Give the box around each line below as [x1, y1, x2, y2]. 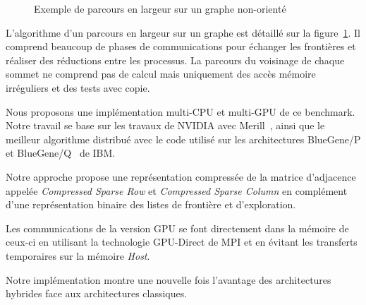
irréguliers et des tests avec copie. [6, 80, 150, 95]
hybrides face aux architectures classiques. [6, 286, 188, 301]
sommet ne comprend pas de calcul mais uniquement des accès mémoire [6, 66, 316, 81]
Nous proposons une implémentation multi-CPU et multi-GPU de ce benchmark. [6, 104, 355, 119]
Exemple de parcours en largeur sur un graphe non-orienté [34, 1, 286, 16]
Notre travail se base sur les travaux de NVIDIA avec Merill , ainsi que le [6, 118, 325, 133]
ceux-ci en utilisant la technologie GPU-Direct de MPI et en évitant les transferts [6, 234, 358, 249]
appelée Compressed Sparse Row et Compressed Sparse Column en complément [6, 183, 348, 198]
